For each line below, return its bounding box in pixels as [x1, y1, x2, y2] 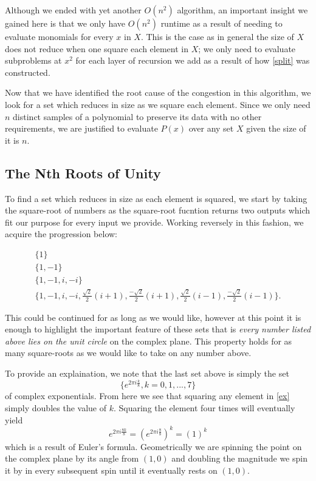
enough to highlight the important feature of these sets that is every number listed [5, 323, 311, 335]
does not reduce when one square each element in [5, 42, 188, 55]
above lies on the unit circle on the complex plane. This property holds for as [5, 334, 292, 347]
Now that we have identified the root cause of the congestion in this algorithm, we [5, 86, 311, 99]
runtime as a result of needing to [160, 17, 283, 29]
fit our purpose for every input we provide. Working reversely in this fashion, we [5, 215, 304, 228]
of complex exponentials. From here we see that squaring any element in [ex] [5, 389, 290, 402]
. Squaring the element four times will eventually [113, 402, 295, 414]
